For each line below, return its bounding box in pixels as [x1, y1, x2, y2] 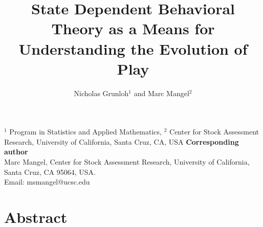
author [4, 146, 28, 157]
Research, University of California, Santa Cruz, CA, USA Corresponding [4, 136, 239, 147]
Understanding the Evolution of [18, 38, 248, 59]
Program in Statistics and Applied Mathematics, [9, 126, 162, 137]
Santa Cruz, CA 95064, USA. [4, 166, 96, 177]
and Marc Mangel [134, 87, 189, 98]
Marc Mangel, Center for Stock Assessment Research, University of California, [4, 156, 250, 167]
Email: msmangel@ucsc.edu [4, 176, 90, 187]
